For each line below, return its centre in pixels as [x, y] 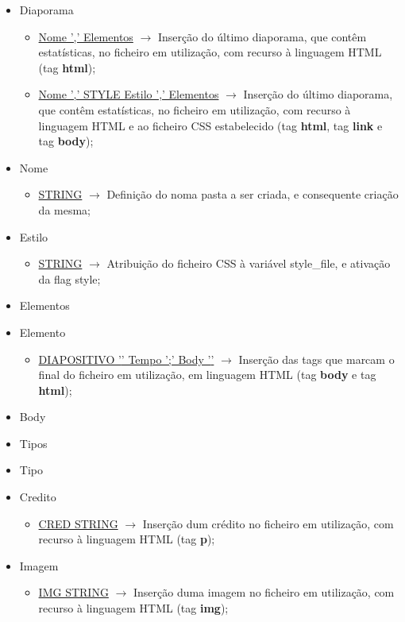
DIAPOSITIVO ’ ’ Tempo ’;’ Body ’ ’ [126, 359]
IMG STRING [73, 592]
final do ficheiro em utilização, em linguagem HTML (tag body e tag [207, 375]
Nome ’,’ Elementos [86, 36]
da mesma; [64, 209]
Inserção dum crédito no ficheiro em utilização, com [268, 523]
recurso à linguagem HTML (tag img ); [133, 608]
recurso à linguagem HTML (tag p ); [127, 539]
